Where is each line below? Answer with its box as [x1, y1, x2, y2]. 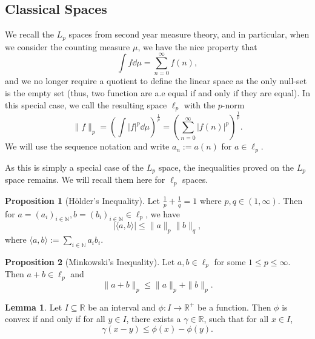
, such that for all [204, 312, 269, 325]
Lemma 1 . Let [5, 300, 62, 313]
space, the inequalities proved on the [158, 160, 294, 173]
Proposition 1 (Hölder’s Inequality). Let [5, 194, 161, 206]
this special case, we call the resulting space [5, 98, 167, 111]
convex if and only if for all [5, 312, 105, 325]
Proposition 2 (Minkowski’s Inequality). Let [5, 255, 175, 268]
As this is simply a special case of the [5, 160, 144, 173]
